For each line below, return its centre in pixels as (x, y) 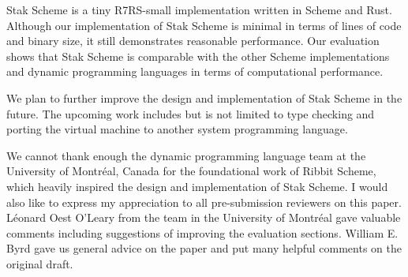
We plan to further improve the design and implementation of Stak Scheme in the (204, 97)
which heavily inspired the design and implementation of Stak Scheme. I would (197, 186)
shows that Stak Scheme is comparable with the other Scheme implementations (198, 56)
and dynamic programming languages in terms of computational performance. (195, 71)
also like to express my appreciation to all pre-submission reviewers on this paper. (204, 202)
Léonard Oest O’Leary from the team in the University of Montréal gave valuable (204, 217)
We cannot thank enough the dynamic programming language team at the (186, 155)
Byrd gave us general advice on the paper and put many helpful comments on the (204, 248)
